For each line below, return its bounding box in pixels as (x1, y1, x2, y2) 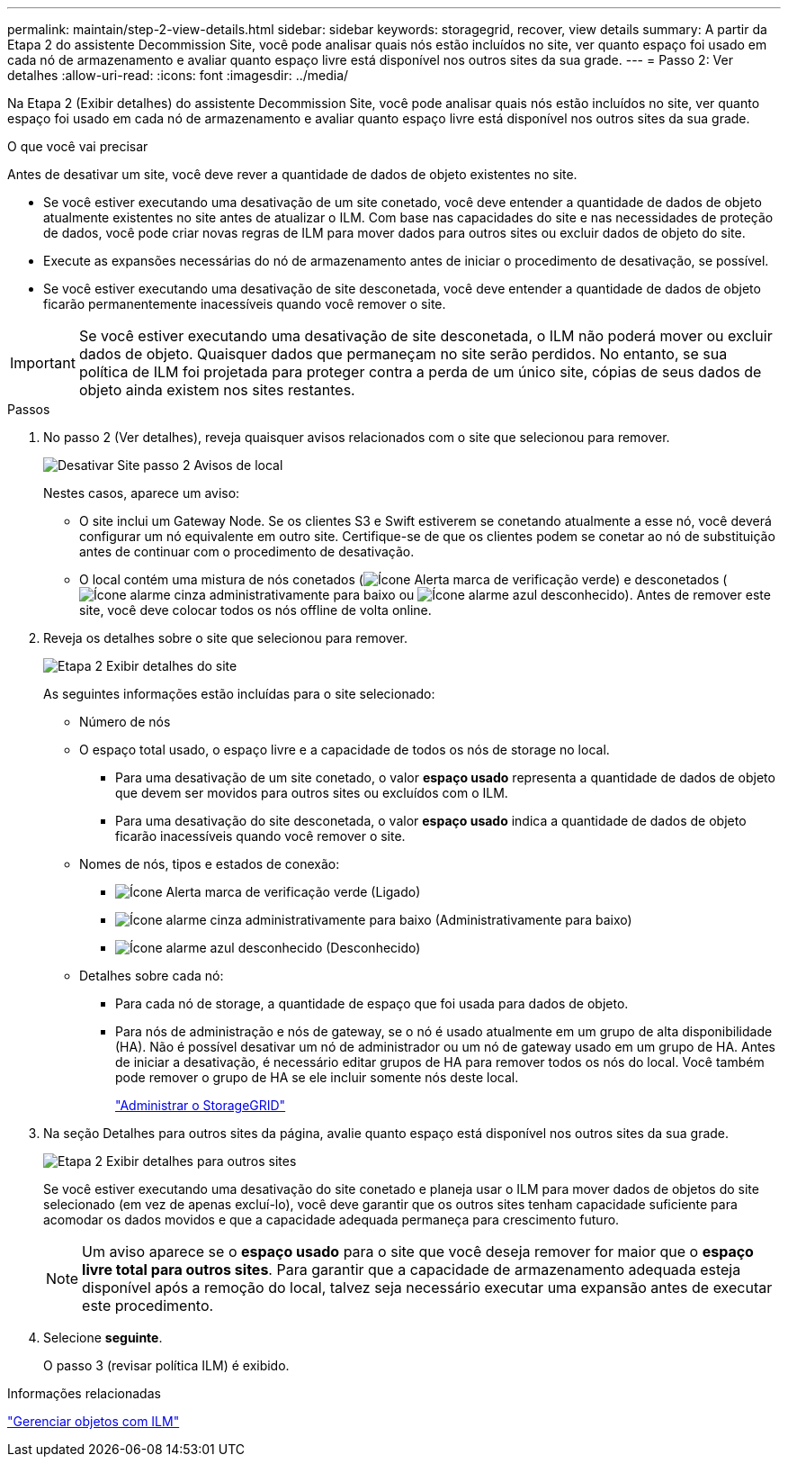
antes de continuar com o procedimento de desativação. (79, 544, 415, 559)
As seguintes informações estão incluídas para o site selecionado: (43, 686, 435, 701)
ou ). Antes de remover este (398, 587, 771, 602)
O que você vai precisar (7, 139, 148, 154)
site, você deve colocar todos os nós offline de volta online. (79, 602, 432, 618)
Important (10, 354, 76, 372)
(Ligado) (371, 884, 421, 899)
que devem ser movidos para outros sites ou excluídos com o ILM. (115, 785, 508, 800)
